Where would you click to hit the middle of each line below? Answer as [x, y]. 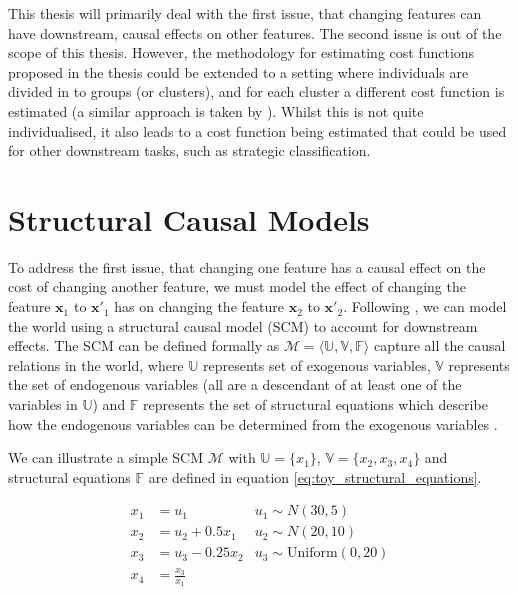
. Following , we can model [425, 306]
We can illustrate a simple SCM [106, 457]
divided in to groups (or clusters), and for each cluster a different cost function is [256, 91]
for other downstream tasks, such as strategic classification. [189, 150]
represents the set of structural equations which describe [315, 404]
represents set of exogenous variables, [317, 364]
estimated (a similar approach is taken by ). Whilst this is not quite [216, 110]
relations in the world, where [96, 364]
